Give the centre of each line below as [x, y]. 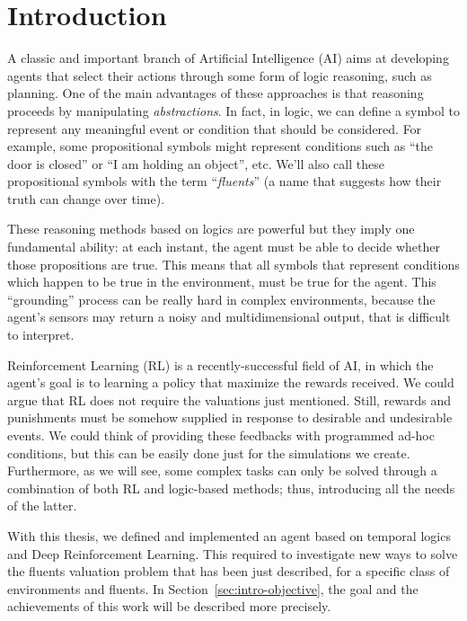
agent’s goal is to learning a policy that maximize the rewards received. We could [231, 382]
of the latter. [42, 506]
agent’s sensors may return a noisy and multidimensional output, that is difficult [229, 317]
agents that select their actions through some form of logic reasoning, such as [220, 75]
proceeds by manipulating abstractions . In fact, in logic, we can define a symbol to [233, 110]
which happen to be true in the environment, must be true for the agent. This [222, 282]
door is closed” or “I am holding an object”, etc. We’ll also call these [196, 163]
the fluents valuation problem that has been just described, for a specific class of [229, 571]
